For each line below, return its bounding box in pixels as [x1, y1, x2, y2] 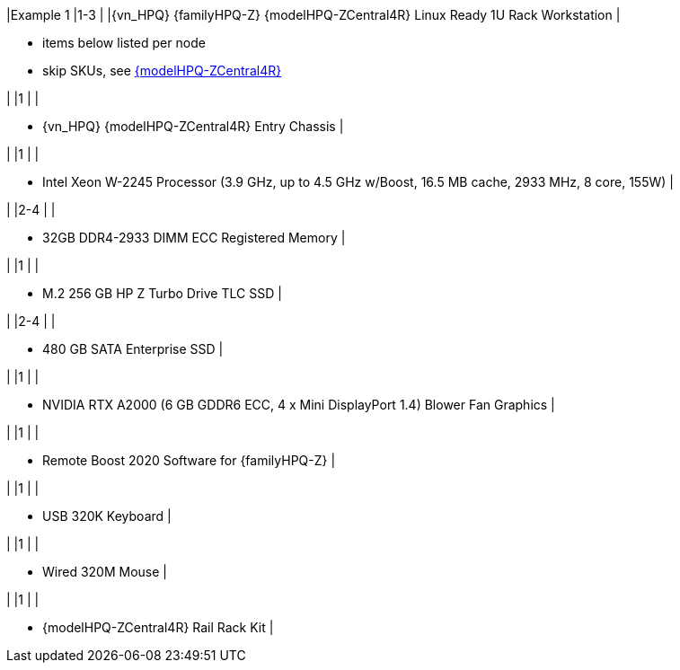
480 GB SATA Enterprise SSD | [42, 341, 224, 357]
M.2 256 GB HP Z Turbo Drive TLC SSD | [42, 286, 282, 301]
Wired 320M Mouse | [42, 564, 167, 579]
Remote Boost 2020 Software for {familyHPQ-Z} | [42, 453, 336, 468]
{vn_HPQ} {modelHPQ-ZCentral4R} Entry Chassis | [42, 119, 344, 134]
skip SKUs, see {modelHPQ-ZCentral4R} [42, 63, 282, 78]
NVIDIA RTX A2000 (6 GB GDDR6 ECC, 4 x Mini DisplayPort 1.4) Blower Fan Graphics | [42, 397, 555, 412]
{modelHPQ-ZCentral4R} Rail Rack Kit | [42, 620, 274, 635]
